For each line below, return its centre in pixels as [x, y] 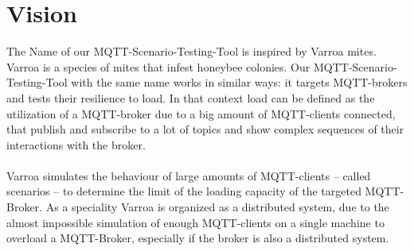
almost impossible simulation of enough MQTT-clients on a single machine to [195, 222]
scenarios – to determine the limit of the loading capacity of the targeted [184, 191]
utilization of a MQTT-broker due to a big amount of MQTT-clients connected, [201, 113]
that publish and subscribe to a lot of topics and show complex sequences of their [205, 129]
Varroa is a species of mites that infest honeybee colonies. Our [158, 66]
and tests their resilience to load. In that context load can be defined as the [191, 97]
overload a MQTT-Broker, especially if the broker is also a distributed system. [198, 238]
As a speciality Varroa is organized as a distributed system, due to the [217, 207]
